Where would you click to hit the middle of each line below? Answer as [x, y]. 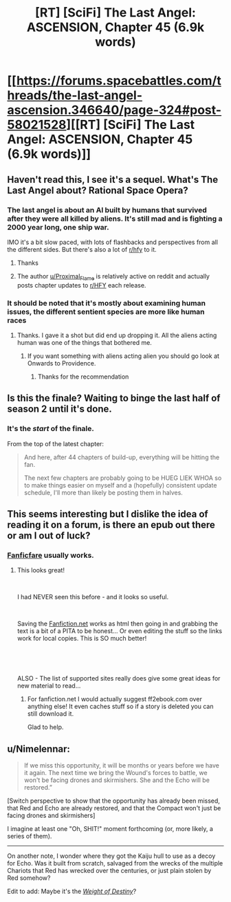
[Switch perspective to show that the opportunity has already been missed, [113, 801]
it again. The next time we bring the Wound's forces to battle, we [115, 773]
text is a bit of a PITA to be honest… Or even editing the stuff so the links [119, 631]
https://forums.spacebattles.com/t [119, 81]
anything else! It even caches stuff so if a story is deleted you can [120, 706]
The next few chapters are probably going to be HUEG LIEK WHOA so [123, 478]
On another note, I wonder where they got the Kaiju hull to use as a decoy [111, 856]
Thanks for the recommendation [83, 377]
